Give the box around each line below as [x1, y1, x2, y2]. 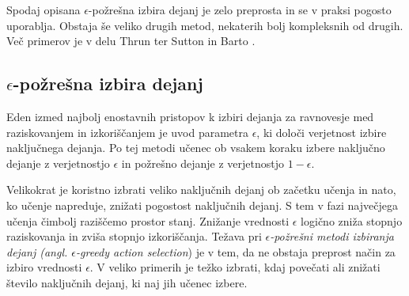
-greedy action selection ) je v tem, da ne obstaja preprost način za [76, 243, 396, 260]
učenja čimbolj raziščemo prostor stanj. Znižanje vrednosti [6, 212, 290, 229]
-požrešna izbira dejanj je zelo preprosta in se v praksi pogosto [88, 2, 392, 17]
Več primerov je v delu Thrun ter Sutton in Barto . [6, 32, 256, 49]
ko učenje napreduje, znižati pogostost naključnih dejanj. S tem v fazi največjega [6, 196, 398, 213]
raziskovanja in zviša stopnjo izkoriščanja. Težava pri [6, 228, 262, 245]
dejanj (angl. [6, 243, 68, 260]
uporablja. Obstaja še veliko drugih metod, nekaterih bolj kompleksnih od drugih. [6, 17, 403, 33]
